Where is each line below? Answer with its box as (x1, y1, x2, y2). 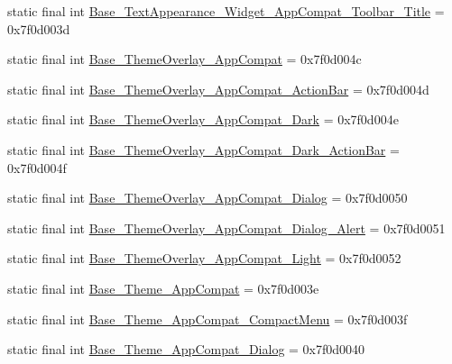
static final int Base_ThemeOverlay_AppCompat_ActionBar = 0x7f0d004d (7, 79, 429, 98)
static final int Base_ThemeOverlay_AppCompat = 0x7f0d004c (7, 50, 362, 68)
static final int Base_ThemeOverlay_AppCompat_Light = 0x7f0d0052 (7, 249, 401, 268)
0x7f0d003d (7, 19, 70, 38)
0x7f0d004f (7, 158, 67, 177)
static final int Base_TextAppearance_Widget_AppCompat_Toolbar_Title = (7, 2, 445, 20)
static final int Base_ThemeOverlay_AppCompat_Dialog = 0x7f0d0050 (7, 188, 408, 207)
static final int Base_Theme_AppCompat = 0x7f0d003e (7, 278, 319, 297)
